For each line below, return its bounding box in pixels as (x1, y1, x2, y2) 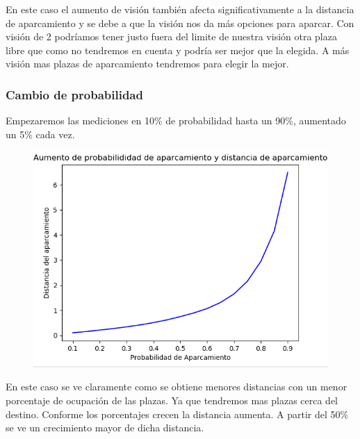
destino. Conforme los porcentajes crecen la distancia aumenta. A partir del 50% (6, 406, 349, 421)
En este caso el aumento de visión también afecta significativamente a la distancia (6, 2, 354, 16)
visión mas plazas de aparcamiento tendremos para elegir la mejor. (6, 56, 289, 71)
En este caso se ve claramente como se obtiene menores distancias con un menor (6, 379, 347, 394)
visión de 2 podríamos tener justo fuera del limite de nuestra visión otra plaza (6, 29, 337, 44)
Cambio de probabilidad (6, 85, 143, 103)
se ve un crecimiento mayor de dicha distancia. (6, 420, 204, 435)
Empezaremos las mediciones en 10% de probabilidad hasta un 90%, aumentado (6, 113, 346, 128)
